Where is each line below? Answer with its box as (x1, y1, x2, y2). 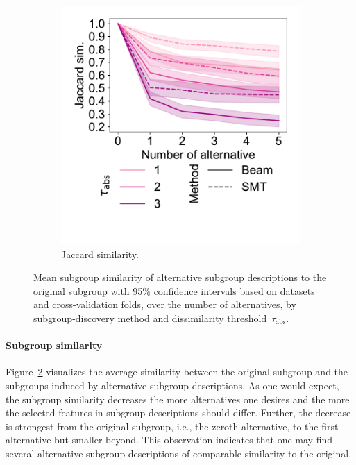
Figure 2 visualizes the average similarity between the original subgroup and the (6, 364, 348, 379)
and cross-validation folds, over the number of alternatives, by (33, 297, 296, 312)
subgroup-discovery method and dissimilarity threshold (33, 310, 267, 325)
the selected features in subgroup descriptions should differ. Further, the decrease (6, 405, 351, 420)
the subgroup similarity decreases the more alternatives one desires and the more (6, 391, 350, 406)
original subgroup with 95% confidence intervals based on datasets (33, 283, 315, 298)
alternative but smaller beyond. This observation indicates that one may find (6, 432, 333, 447)
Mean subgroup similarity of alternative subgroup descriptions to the (33, 270, 327, 285)
